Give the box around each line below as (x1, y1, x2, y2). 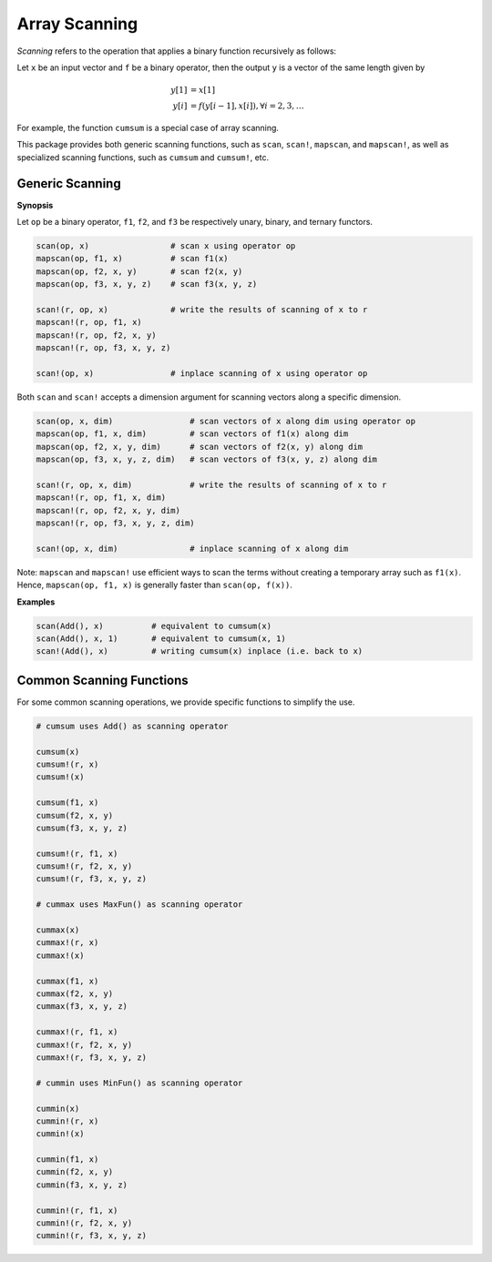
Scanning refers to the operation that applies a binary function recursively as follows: (16, 46, 337, 56)
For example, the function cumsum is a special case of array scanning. (16, 122, 280, 133)
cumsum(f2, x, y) (36, 810, 114, 820)
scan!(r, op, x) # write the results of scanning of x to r (36, 304, 368, 314)
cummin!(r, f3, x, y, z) (36, 1230, 148, 1241)
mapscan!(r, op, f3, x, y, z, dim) (36, 517, 195, 528)
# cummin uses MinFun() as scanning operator (36, 1077, 243, 1088)
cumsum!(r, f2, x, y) (36, 861, 133, 871)
